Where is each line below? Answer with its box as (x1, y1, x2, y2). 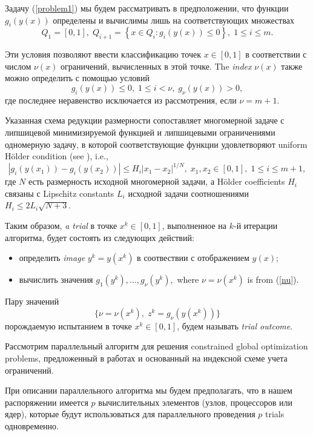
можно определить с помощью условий (5, 71, 150, 84)
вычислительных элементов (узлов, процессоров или (98, 395, 292, 408)
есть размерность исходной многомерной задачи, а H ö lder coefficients (28, 175, 285, 188)
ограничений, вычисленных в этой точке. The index (61, 59, 252, 72)
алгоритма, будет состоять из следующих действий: (5, 231, 194, 243)
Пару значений (5, 295, 59, 308)
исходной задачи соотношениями (128, 187, 249, 199)
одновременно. (5, 419, 59, 432)
